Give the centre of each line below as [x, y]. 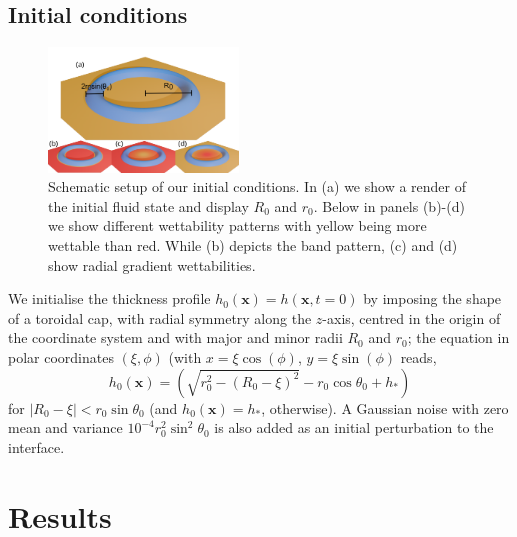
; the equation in [458, 337]
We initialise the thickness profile [109, 298]
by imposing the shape [432, 298]
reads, [418, 356]
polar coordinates [61, 356]
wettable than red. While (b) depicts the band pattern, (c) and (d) [253, 244]
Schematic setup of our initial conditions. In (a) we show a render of [257, 186]
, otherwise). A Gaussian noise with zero [385, 407]
